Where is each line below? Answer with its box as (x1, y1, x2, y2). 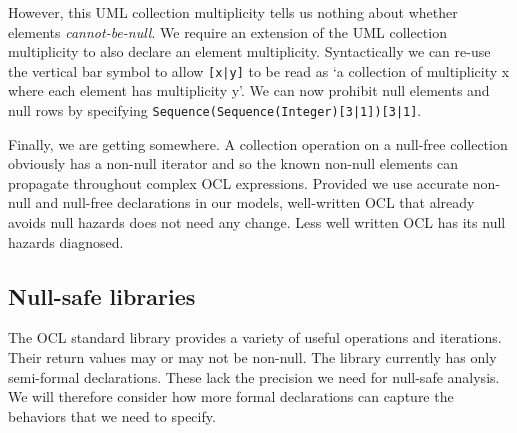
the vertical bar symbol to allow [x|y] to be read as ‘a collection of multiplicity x (8, 60, 510, 81)
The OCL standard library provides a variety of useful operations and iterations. (8, 327, 502, 348)
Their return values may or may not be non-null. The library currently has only (8, 347, 497, 368)
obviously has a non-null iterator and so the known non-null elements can (8, 153, 458, 174)
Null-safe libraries (8, 280, 196, 311)
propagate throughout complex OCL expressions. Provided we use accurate (8, 172, 469, 193)
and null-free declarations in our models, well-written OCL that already (35, 192, 475, 213)
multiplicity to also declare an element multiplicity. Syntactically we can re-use (8, 41, 491, 62)
